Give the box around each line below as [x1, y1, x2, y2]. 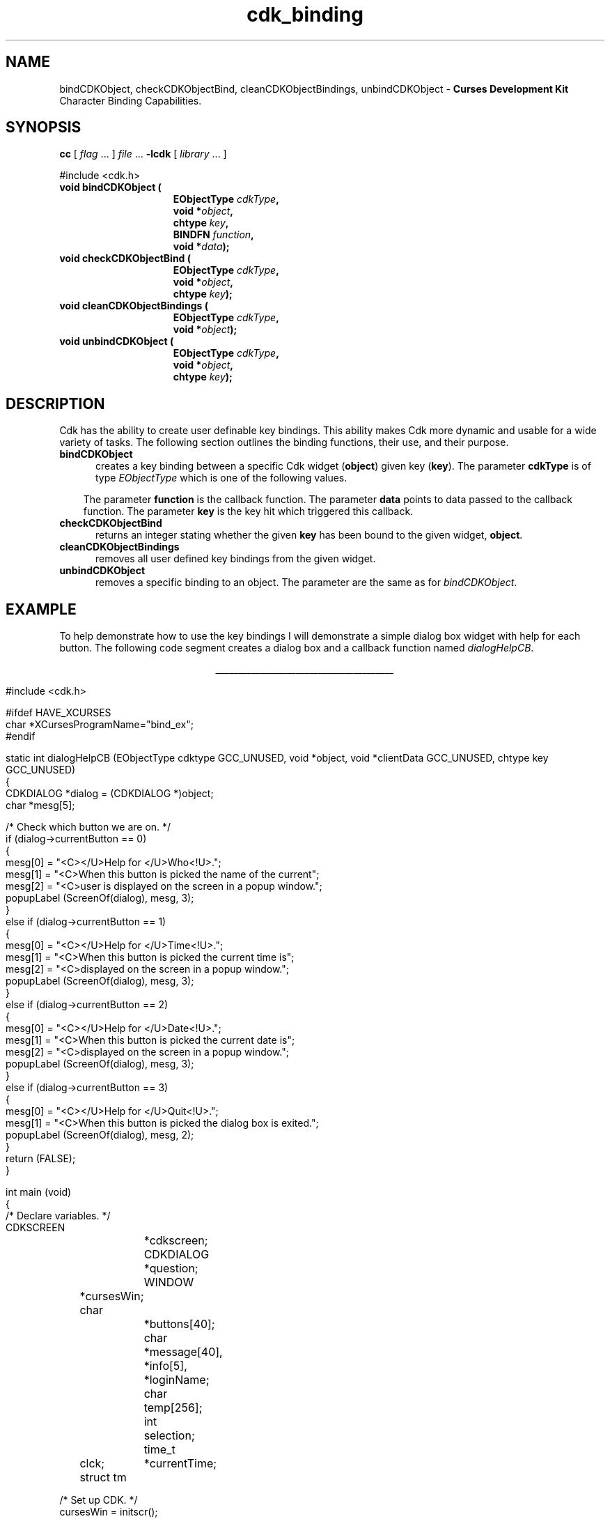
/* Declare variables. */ [6, 1210, 111, 1222]
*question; [143, 1261, 198, 1276]
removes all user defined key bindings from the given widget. [95, 553, 376, 565]
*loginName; [143, 1373, 210, 1387]
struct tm [79, 1470, 127, 1485]
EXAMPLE [6, 600, 77, 618]
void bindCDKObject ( [59, 181, 162, 194]
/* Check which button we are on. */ [6, 821, 171, 833]
